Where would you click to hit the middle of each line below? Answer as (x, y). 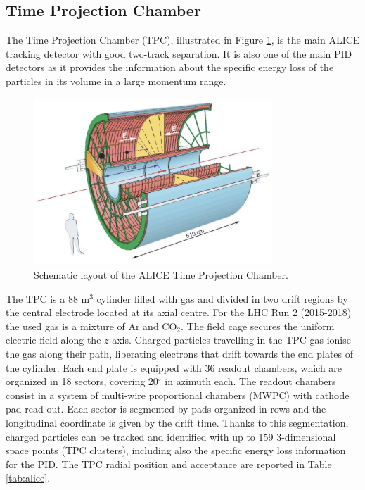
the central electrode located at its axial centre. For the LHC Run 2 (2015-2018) (179, 312)
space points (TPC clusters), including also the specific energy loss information (176, 450)
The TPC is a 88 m (48, 298)
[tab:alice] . (28, 478)
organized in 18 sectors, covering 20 (82, 381)
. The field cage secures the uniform (258, 326)
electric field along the (53, 340)
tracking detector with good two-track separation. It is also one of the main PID (179, 53)
